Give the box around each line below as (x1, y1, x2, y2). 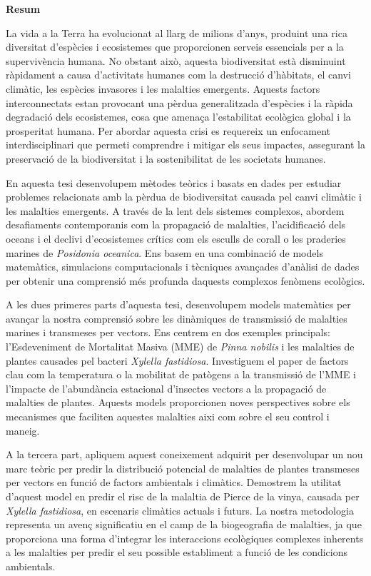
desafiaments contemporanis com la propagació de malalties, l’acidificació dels (6, 217, 346, 232)
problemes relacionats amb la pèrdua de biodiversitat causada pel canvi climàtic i (6, 189, 362, 204)
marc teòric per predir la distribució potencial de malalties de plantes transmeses (6, 460, 360, 475)
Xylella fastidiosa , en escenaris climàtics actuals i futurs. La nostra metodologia (6, 502, 354, 517)
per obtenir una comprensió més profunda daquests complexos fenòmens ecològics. (6, 273, 365, 288)
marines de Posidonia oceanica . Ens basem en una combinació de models (6, 245, 323, 260)
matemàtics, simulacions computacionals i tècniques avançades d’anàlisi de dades (6, 259, 360, 274)
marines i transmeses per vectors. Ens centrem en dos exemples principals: (6, 325, 330, 340)
